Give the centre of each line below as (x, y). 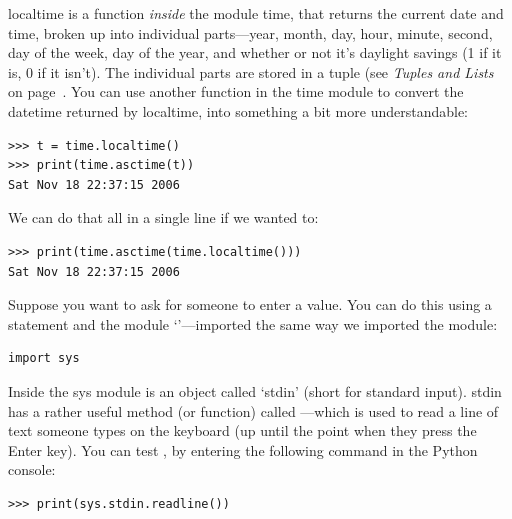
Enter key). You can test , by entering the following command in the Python (243, 449)
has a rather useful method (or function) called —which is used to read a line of (253, 410)
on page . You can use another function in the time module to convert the (236, 91)
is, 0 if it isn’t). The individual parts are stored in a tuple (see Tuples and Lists (251, 71)
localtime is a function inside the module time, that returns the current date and (256, 13)
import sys (44, 358)
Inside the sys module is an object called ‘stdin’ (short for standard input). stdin (255, 390)
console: (32, 469)
